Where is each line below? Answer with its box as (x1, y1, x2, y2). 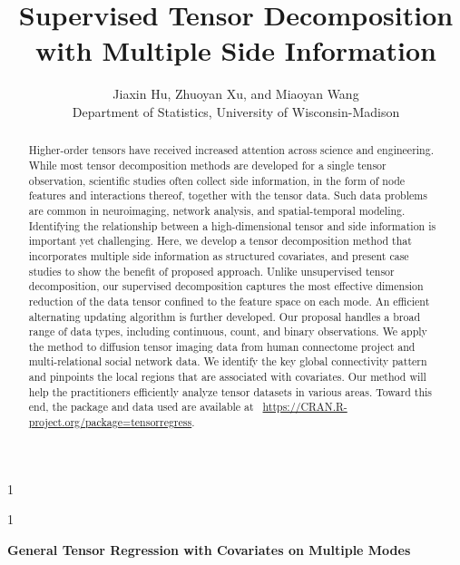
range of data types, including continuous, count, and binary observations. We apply (28, 324, 427, 339)
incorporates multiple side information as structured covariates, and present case (28, 248, 409, 263)
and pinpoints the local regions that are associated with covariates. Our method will (28, 369, 426, 385)
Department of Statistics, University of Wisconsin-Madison (72, 102, 400, 121)
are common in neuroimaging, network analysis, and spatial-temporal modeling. (28, 202, 406, 218)
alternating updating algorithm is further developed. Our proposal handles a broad (28, 308, 421, 324)
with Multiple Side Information (35, 32, 436, 69)
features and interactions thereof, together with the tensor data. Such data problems (28, 188, 427, 203)
